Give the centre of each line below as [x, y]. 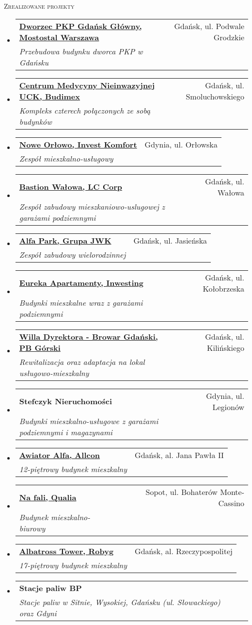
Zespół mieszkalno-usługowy [66, 158]
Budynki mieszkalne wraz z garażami [81, 302]
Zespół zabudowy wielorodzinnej [72, 254]
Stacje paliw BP [50, 588]
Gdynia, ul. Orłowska [181, 144]
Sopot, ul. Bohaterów [181, 492]
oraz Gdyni [38, 613]
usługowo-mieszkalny [54, 373]
